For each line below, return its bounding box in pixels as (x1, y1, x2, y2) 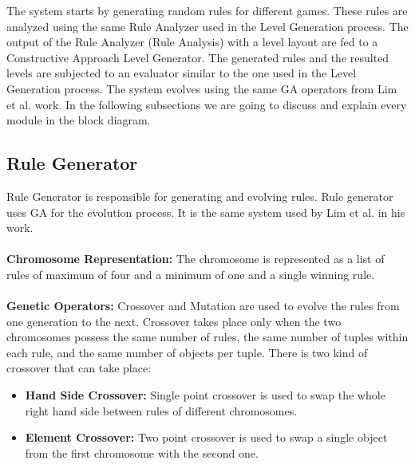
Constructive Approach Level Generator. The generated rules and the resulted (6, 49, 389, 65)
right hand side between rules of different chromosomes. (25, 402, 298, 419)
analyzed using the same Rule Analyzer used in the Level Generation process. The (6, 18, 409, 34)
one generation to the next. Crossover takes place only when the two (6, 313, 342, 329)
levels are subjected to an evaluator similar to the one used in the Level (6, 65, 357, 81)
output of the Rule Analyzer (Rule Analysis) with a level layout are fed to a (6, 33, 378, 50)
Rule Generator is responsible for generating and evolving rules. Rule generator (6, 187, 393, 204)
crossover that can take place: (6, 360, 152, 376)
